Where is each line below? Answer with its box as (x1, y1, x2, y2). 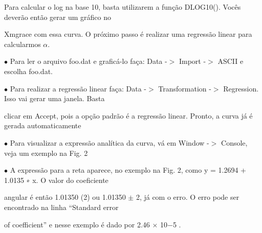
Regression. (223, 83, 259, 94)
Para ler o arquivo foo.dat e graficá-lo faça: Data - (10, 56, 167, 66)
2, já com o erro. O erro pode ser (136, 192, 239, 202)
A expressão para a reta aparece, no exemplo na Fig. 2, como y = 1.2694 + (10, 165, 246, 175)
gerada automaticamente (4, 120, 81, 131)
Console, (221, 137, 248, 148)
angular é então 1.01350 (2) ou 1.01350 (4, 192, 126, 202)
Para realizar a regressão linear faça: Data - (10, 83, 147, 94)
